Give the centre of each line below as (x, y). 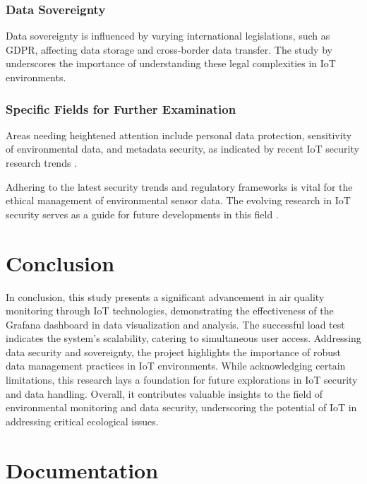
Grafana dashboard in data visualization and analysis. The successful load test (175, 324)
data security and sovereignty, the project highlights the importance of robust (173, 352)
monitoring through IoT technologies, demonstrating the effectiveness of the (170, 311)
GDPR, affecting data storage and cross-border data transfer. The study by (169, 49)
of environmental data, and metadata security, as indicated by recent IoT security (182, 149)
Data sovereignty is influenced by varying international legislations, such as (168, 36)
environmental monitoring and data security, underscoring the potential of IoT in (181, 407)
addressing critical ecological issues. (82, 421)
